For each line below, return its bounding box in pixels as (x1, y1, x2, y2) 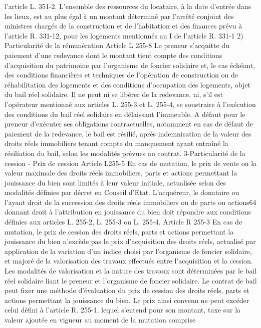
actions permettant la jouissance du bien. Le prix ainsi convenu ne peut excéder (5, 294, 249, 305)
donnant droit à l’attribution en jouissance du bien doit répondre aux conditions (5, 206, 251, 217)
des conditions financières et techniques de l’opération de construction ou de (5, 69, 238, 80)
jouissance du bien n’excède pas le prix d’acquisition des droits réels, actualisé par (5, 236, 256, 246)
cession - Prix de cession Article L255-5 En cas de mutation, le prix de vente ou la (5, 157, 257, 168)
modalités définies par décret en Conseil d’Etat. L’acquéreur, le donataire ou (5, 187, 239, 197)
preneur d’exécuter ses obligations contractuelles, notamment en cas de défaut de (5, 118, 253, 129)
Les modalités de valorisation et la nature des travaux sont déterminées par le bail (5, 265, 257, 276)
